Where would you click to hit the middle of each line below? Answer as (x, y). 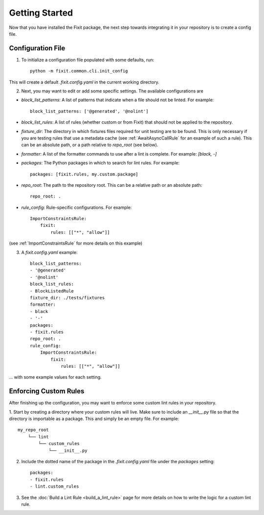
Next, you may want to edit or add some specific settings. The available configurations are (112, 91)
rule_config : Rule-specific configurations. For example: (77, 207)
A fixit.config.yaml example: (49, 252)
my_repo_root (33, 430)
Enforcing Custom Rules (47, 391)
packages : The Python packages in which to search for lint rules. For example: (100, 163)
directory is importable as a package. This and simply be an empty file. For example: (94, 419)
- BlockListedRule (52, 291)
